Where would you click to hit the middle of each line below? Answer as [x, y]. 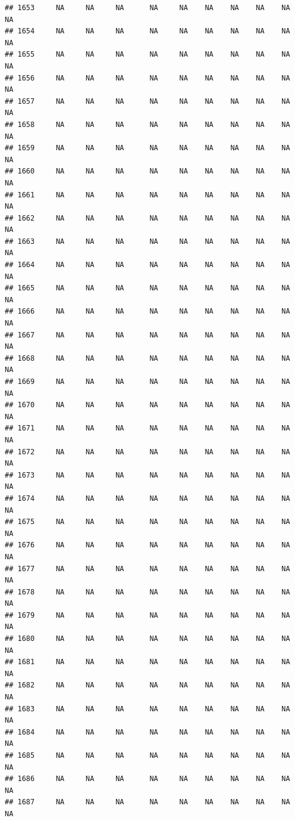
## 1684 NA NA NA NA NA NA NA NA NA [147, 732]
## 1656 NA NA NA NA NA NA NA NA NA [147, 78]
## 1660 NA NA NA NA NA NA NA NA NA [147, 171]
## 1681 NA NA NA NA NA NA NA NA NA [147, 662]
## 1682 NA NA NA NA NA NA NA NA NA [147, 685]
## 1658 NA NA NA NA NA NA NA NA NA [147, 124]
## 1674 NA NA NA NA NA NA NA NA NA [147, 498]
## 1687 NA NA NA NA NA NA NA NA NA [147, 802]
